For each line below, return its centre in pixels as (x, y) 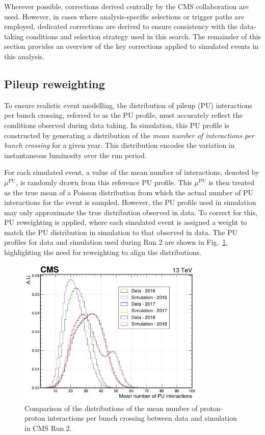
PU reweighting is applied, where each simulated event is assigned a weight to (126, 222)
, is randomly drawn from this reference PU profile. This (104, 182)
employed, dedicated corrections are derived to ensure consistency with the (121, 26)
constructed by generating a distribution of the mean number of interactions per (129, 135)
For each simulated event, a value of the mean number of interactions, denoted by (132, 172)
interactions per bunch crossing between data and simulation (142, 418)
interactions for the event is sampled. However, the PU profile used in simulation (130, 202)
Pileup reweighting (55, 83)
